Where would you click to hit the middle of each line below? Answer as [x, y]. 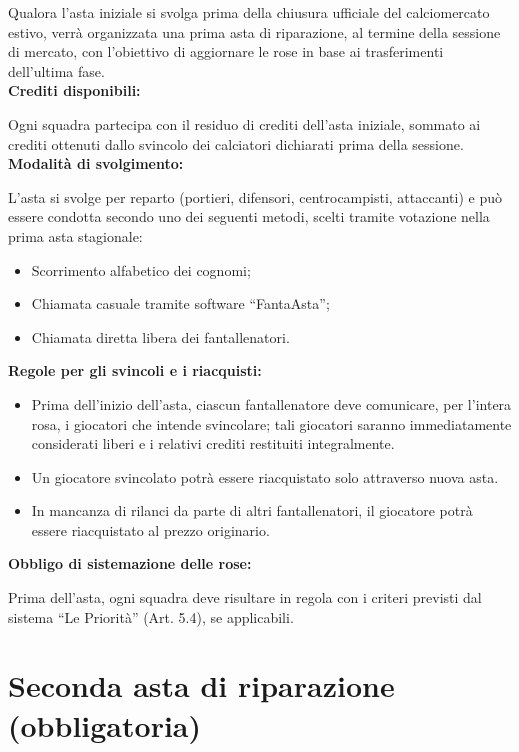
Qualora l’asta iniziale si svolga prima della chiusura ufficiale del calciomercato [249, 12]
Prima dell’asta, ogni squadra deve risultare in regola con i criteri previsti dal [245, 597]
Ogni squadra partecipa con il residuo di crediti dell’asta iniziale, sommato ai [244, 123]
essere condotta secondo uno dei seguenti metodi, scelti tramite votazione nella [249, 216]
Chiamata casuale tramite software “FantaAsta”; [180, 303]
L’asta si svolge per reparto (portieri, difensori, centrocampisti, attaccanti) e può [255, 196]
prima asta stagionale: [75, 235]
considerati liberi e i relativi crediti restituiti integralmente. [213, 443]
